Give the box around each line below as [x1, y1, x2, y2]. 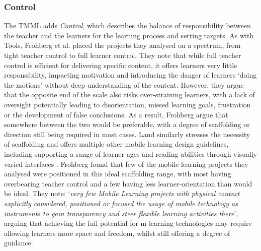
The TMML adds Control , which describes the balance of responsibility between [4, 20, 251, 31]
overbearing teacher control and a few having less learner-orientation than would [4, 178, 252, 189]
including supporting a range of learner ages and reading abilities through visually [4, 148, 257, 159]
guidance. [4, 237, 33, 248]
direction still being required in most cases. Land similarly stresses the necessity [4, 129, 250, 139]
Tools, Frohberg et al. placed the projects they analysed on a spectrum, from [4, 40, 241, 50]
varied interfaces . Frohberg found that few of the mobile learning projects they [4, 158, 248, 169]
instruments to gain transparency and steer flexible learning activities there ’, [4, 208, 238, 218]
